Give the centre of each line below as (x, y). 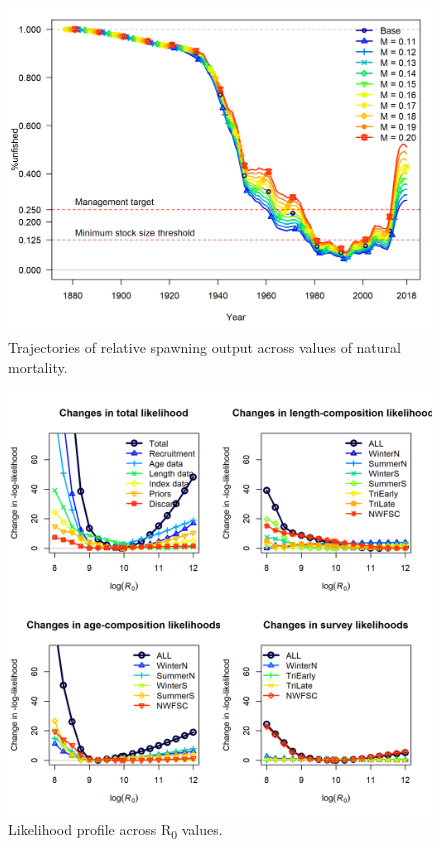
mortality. (38, 367)
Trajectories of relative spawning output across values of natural (204, 347)
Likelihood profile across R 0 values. (115, 831)
